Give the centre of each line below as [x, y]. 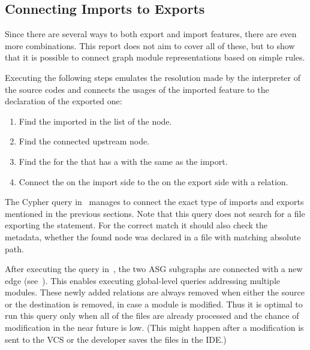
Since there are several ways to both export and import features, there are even [151, 34]
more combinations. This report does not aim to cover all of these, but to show [150, 45]
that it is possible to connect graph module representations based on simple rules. [155, 57]
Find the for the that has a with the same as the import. [123, 161]
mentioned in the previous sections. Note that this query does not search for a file [155, 213]
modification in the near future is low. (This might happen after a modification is [154, 328]
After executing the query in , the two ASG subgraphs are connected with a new [154, 269]
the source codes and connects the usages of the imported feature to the [137, 89]
